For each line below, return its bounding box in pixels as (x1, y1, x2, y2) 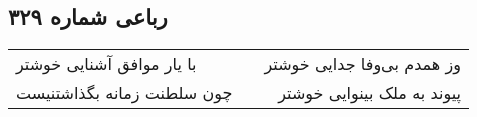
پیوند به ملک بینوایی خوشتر (278, 81, 462, 105)
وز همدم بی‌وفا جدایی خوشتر (264, 52, 462, 76)
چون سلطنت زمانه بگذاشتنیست (16, 81, 233, 105)
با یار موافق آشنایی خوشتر (16, 52, 197, 76)
